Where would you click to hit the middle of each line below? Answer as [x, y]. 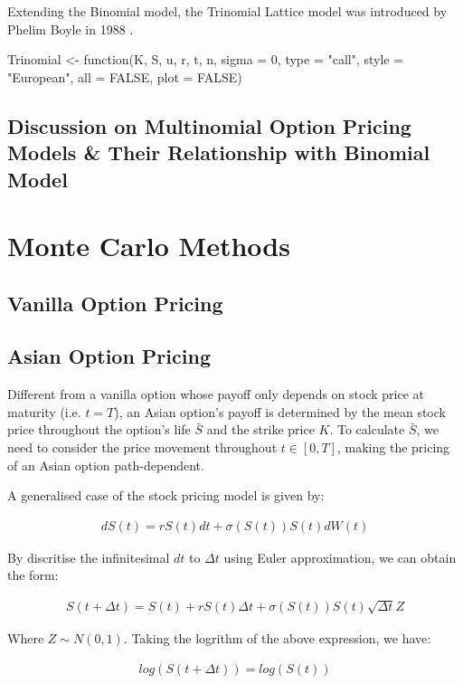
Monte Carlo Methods [149, 246]
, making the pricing [393, 447]
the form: [33, 575]
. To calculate [367, 429]
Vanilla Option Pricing [115, 303]
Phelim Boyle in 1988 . [71, 28]
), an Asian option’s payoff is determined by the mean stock [280, 411]
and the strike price [260, 429]
